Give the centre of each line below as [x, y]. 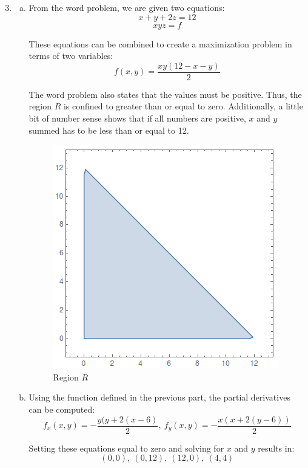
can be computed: [62, 409]
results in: [276, 448]
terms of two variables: [71, 56]
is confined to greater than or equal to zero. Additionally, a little [183, 106]
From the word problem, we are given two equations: [127, 7]
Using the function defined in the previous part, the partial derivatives [159, 397]
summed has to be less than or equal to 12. [109, 130]
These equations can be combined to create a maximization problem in [160, 43]
